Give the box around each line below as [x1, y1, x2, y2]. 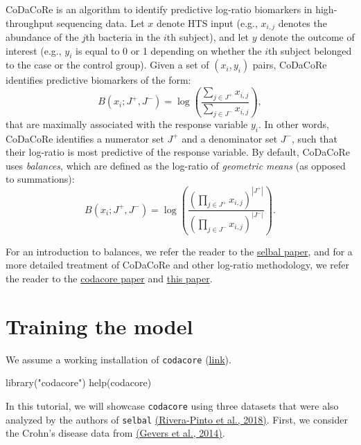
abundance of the [6, 30, 79, 44]
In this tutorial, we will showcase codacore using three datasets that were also [6, 399, 339, 413]
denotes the [278, 15, 327, 30]
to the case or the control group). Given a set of [6, 57, 209, 72]
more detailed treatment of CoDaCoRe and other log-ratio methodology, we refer [6, 257, 350, 272]
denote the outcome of [260, 30, 355, 44]
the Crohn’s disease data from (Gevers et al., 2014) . [6, 426, 225, 440]
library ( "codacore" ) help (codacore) [6, 375, 152, 390]
